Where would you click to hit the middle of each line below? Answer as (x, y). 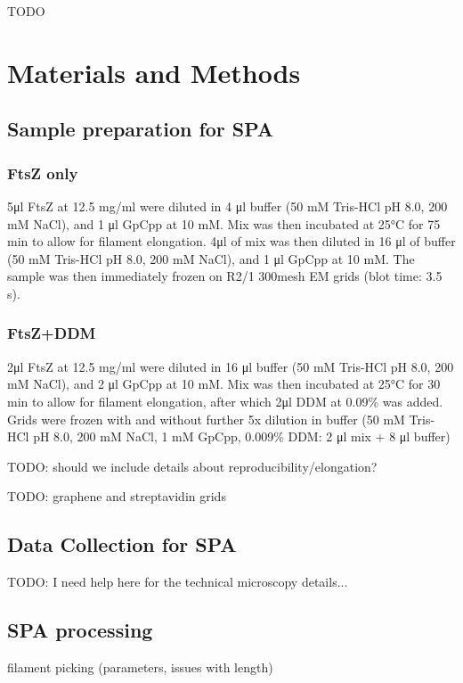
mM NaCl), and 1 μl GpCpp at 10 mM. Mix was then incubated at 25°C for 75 (224, 223)
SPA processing (80, 630)
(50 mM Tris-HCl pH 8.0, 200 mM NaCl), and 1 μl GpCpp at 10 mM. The (211, 258)
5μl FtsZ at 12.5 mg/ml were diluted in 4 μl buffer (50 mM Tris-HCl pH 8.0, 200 (227, 206)
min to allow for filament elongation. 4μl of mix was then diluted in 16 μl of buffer (231, 241)
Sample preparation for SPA (141, 129)
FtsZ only (43, 173)
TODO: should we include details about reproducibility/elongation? (192, 466)
